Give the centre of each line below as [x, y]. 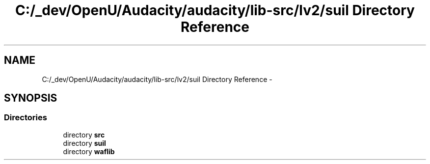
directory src [84, 135]
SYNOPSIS [31, 98]
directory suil [84, 143]
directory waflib [89, 151]
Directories [26, 118]
